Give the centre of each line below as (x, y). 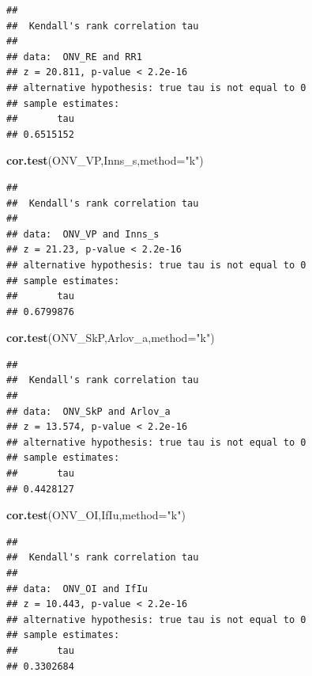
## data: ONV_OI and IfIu (77, 589)
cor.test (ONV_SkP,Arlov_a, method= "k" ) (111, 338)
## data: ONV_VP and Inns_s (83, 234)
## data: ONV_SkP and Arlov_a (88, 411)
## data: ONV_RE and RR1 (74, 57)
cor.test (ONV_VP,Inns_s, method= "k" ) (105, 160)
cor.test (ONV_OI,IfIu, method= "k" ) (96, 515)
